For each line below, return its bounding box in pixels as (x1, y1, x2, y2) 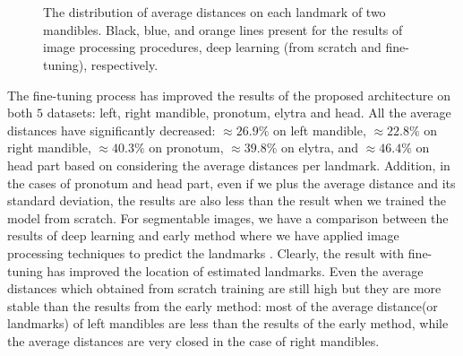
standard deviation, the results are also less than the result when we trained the (7, 191, 446, 210)
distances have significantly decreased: (7, 120, 216, 139)
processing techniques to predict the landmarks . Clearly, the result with (7, 243, 405, 262)
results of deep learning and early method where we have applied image (7, 226, 399, 245)
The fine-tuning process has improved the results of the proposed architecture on (7, 85, 450, 104)
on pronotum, (149, 138, 224, 157)
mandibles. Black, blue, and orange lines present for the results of (43, 20, 403, 39)
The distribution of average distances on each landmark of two (43, 3, 386, 22)
